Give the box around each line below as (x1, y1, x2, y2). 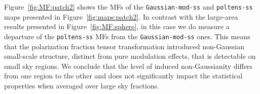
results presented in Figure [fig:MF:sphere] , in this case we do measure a (4, 21, 230, 32)
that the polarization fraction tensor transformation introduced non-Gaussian (4, 41, 244, 51)
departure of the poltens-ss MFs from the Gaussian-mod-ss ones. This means (4, 31, 250, 41)
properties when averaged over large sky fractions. (4, 80, 160, 90)
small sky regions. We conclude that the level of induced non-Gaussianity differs (4, 60, 252, 71)
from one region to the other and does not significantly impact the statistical (4, 70, 243, 81)
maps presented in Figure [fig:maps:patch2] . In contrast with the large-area (4, 11, 238, 22)
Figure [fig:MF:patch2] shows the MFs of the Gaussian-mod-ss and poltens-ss (4, 2, 253, 12)
